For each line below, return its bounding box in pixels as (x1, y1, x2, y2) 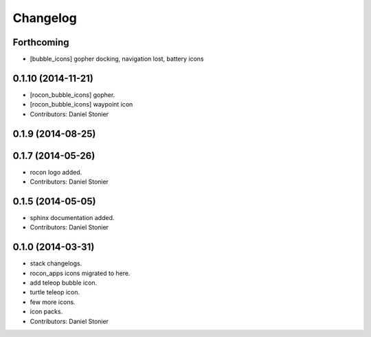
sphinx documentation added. (30, 213, 115, 221)
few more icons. (30, 298, 76, 306)
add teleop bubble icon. (30, 279, 98, 287)
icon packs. (30, 307, 63, 316)
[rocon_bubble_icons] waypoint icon (30, 100, 133, 109)
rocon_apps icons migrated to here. (30, 269, 131, 277)
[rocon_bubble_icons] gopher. (30, 90, 115, 99)
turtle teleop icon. (30, 288, 80, 296)
